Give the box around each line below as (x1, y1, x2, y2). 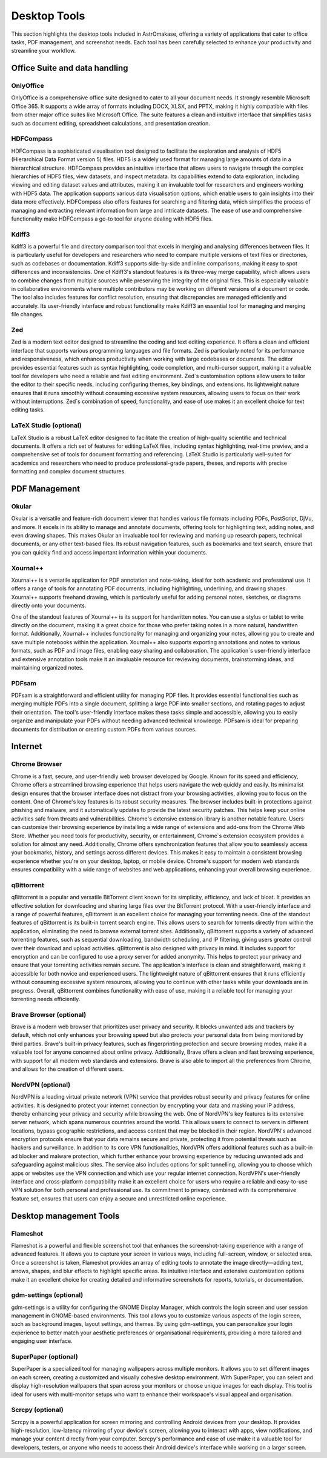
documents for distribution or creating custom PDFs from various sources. (11, 725, 197, 733)
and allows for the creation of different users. (11, 1065, 124, 1073)
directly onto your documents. (11, 602, 87, 609)
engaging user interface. (11, 1337, 73, 1345)
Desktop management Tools (11, 1211, 120, 1221)
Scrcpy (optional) (11, 1406, 64, 1414)
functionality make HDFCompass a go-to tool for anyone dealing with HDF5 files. (11, 215, 213, 222)
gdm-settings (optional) (11, 1291, 84, 1299)
